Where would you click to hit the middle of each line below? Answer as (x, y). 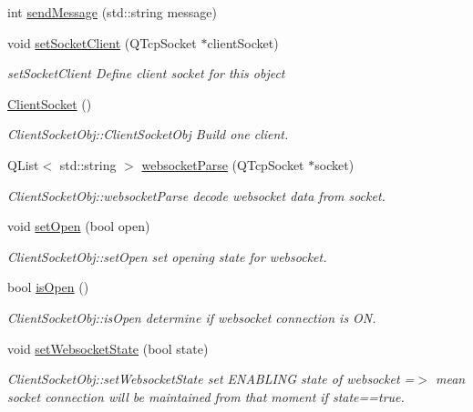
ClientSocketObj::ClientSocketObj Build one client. (148, 134)
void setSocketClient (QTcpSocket (102, 42)
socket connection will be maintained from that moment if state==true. (206, 396)
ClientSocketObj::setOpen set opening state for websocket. (167, 256)
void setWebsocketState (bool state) (108, 348)
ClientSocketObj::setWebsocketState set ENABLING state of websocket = (211, 379)
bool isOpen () (48, 287)
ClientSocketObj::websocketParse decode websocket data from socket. (196, 195)
